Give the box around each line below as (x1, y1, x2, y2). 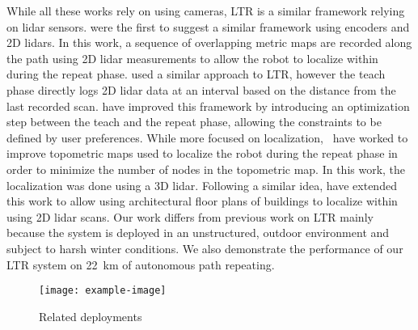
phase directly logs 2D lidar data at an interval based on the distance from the (6, 81, 396, 98)
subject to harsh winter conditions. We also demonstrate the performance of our (6, 239, 403, 256)
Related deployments (39, 307, 142, 324)
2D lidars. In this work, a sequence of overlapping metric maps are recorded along (6, 34, 412, 51)
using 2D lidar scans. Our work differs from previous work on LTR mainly (6, 208, 374, 225)
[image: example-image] (39, 285, 167, 297)
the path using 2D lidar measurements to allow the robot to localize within (6, 49, 378, 66)
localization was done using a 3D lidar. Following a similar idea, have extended (6, 176, 397, 193)
